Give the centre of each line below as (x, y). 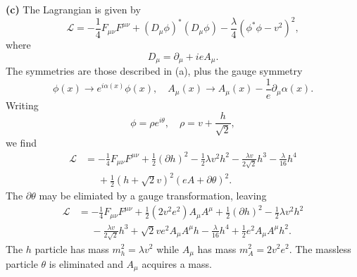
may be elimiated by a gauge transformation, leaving (153, 196)
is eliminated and (86, 264)
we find (21, 142)
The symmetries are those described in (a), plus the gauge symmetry (154, 71)
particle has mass (72, 248)
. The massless (320, 248)
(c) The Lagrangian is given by (73, 9)
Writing (22, 105)
